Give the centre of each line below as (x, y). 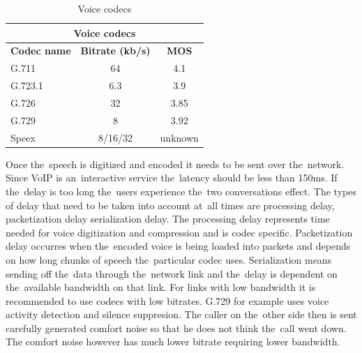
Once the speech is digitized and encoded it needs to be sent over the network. (175, 164)
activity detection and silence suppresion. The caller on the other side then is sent (181, 314)
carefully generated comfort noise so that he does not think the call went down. (176, 328)
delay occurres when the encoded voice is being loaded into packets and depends (178, 246)
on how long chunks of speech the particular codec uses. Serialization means (169, 259)
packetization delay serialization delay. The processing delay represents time (168, 219)
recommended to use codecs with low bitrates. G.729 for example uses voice (167, 300)
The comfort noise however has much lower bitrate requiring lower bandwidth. (173, 341)
